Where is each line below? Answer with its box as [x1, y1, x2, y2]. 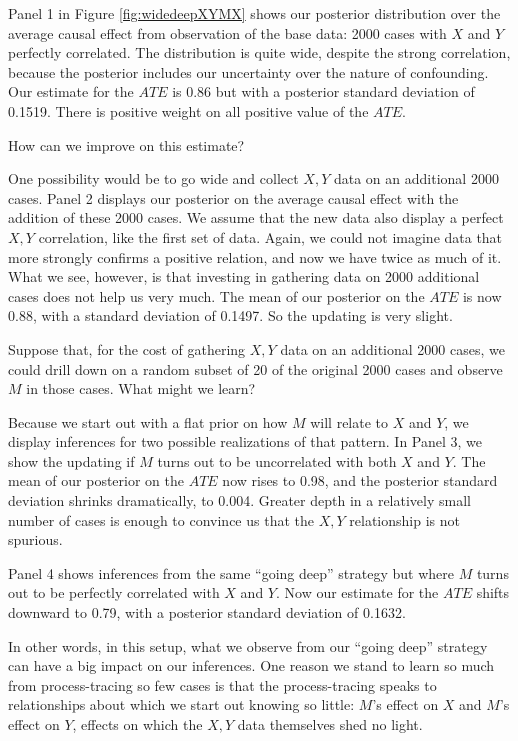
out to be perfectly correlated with [8, 582, 220, 603]
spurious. [8, 529, 63, 550]
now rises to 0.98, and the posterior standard [222, 470, 498, 491]
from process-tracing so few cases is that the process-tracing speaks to [8, 674, 437, 695]
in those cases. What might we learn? [26, 378, 256, 399]
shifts [476, 582, 510, 603]
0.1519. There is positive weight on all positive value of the [8, 100, 369, 121]
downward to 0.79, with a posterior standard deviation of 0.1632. [8, 602, 406, 623]
